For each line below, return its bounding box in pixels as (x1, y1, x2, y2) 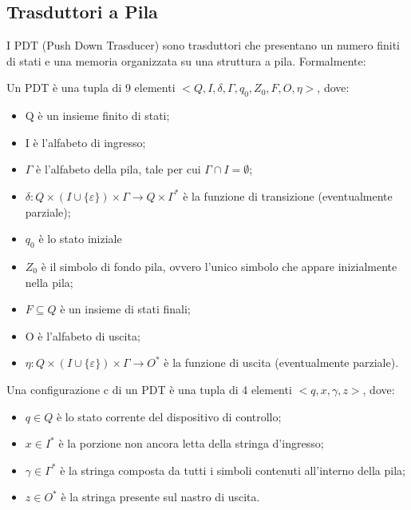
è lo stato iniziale (38, 230, 122, 247)
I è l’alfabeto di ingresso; (25, 133, 146, 150)
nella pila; (25, 273, 73, 290)
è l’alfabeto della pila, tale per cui (36, 161, 201, 177)
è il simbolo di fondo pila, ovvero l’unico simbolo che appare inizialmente (41, 257, 397, 274)
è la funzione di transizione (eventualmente (183, 187, 393, 204)
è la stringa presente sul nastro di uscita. (61, 488, 260, 505)
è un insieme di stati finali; (60, 301, 191, 317)
